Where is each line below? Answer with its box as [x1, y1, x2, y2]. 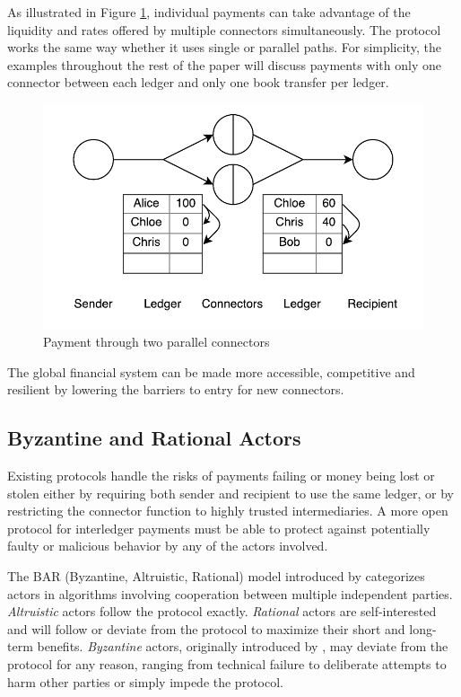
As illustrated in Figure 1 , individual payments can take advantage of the [7, 3, 411, 21]
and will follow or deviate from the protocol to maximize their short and [7, 619, 405, 638]
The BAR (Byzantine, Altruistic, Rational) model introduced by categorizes [7, 566, 425, 585]
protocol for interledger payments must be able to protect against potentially [7, 518, 431, 537]
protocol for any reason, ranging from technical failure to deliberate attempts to [7, 654, 447, 673]
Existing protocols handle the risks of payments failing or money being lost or [7, 465, 435, 484]
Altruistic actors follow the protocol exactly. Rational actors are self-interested [7, 602, 437, 621]
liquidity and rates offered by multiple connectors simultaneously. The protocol [7, 20, 441, 39]
